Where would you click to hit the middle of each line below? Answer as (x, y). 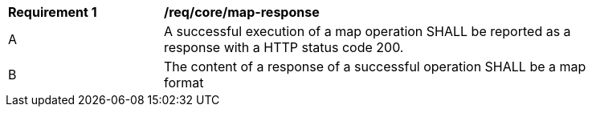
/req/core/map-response (242, 12)
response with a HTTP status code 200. (284, 47)
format (184, 83)
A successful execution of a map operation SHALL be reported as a (367, 31)
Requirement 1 (53, 12)
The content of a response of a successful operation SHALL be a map (375, 67)
